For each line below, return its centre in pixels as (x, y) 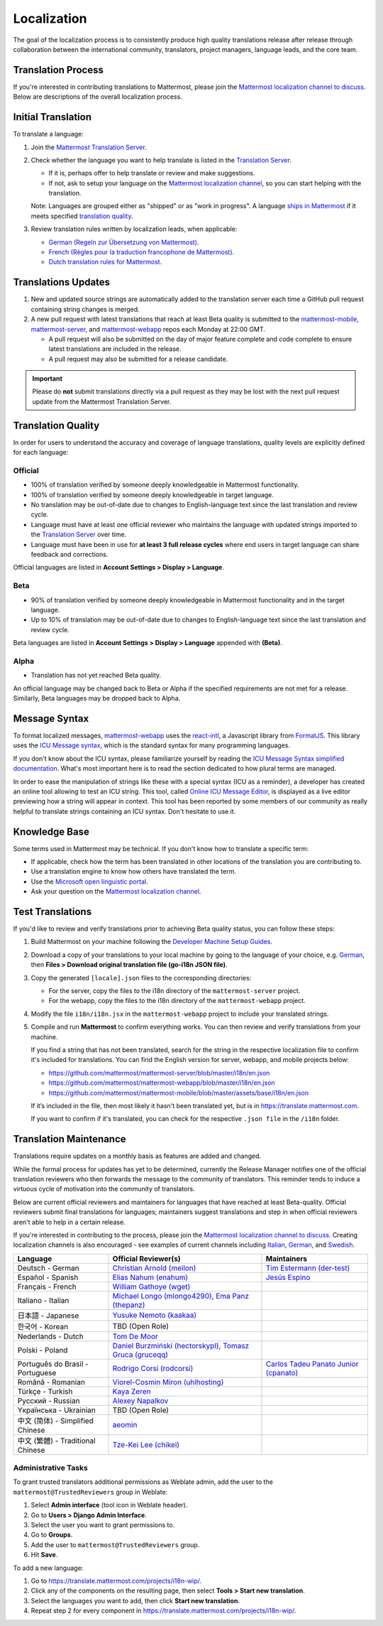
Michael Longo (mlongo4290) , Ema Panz (181, 1296)
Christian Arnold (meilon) (154, 1268)
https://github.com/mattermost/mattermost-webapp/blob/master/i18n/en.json (162, 1083)
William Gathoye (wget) (151, 1286)
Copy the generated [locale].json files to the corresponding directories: (141, 977)
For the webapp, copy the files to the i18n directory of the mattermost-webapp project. (177, 1001)
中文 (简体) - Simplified (55, 1421)
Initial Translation (52, 117)
